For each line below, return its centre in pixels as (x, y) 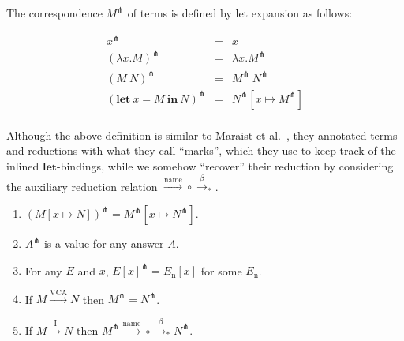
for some (221, 270)
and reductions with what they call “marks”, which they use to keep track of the (201, 150)
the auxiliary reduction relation (82, 186)
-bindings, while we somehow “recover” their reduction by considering (225, 166)
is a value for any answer (104, 243)
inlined (23, 166)
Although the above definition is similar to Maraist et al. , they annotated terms (202, 135)
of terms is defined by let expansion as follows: (240, 13)
